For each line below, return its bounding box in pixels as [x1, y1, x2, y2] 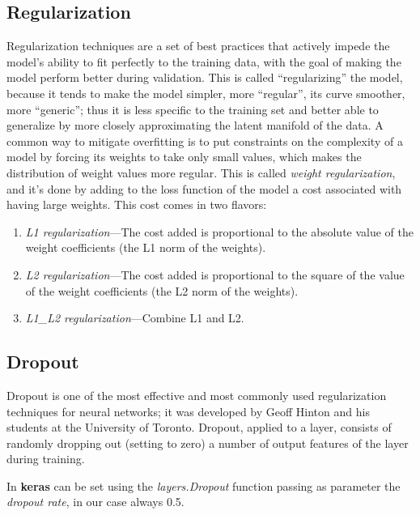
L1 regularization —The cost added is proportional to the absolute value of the [25, 223, 414, 240]
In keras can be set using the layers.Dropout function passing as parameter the [6, 477, 401, 494]
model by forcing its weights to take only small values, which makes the [6, 148, 362, 165]
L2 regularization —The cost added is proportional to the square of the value [25, 266, 405, 283]
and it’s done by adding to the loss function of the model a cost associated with [6, 180, 402, 197]
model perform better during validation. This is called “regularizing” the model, [6, 69, 403, 86]
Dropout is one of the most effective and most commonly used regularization [6, 386, 387, 403]
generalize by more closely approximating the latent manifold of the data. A [6, 117, 384, 134]
